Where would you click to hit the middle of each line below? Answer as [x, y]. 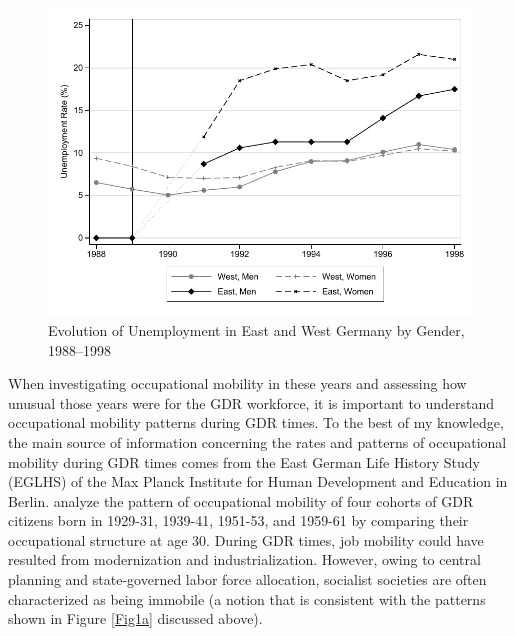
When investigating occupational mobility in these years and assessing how [237, 383]
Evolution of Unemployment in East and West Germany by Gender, [256, 329]
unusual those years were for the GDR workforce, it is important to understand [251, 402]
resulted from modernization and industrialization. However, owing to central [244, 559]
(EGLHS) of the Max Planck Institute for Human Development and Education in [258, 481]
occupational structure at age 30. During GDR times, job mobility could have [246, 539]
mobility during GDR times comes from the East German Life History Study [244, 461]
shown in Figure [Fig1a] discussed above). [135, 618]
